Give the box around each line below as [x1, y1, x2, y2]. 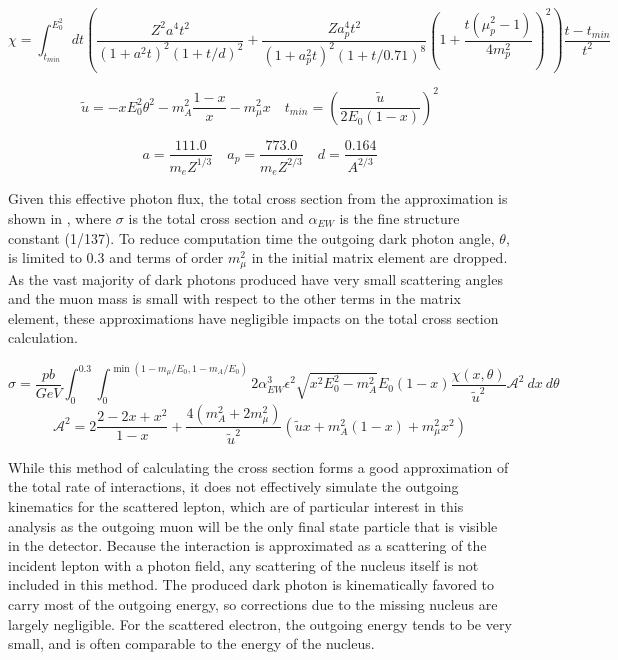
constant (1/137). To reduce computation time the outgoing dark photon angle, [8, 227, 495, 248]
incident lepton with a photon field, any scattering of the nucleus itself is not [8, 554, 479, 575]
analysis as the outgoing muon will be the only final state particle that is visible [8, 515, 498, 536]
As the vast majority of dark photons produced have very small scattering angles [8, 268, 503, 289]
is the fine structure [339, 207, 460, 228]
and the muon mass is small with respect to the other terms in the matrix [8, 288, 461, 309]
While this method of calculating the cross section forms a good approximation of [8, 456, 509, 477]
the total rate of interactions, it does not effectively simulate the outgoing [8, 476, 459, 497]
